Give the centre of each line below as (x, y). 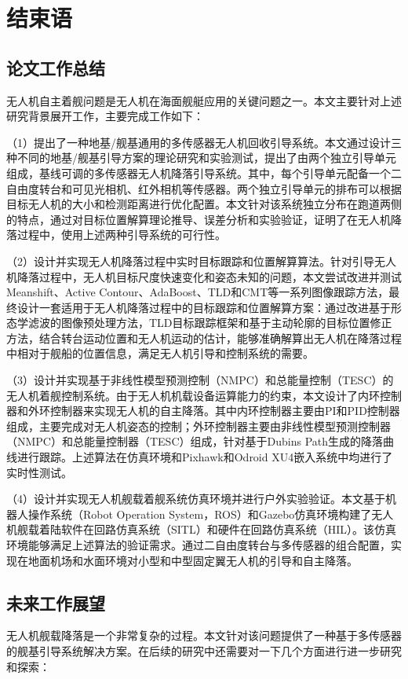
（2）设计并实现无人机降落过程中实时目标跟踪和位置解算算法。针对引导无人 (201, 261)
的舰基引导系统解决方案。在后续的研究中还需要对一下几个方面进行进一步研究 (204, 651)
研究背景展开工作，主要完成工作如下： (105, 116)
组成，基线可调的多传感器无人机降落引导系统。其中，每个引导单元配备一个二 (204, 173)
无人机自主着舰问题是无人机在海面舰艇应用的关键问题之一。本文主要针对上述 (204, 100)
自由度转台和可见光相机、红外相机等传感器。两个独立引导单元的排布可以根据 (204, 188)
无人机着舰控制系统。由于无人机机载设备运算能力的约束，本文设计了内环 (193, 395)
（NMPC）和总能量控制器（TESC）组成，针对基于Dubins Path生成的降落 (195, 441)
